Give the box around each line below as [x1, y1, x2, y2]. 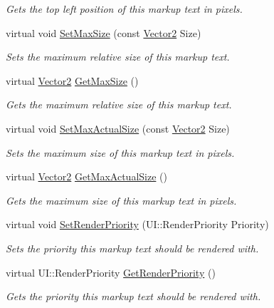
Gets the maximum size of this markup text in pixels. [6, 192, 237, 207]
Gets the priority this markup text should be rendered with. [6, 289, 261, 304]
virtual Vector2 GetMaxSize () [6, 73, 139, 88]
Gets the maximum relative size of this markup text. [6, 97, 232, 112]
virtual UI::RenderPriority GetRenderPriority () [6, 265, 216, 279]
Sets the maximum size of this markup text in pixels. [6, 145, 235, 160]
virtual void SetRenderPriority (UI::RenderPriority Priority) [6, 217, 269, 232]
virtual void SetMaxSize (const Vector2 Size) [6, 25, 201, 40]
